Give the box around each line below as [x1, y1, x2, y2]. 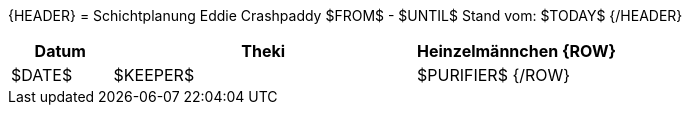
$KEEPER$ [113, 65, 195, 85]
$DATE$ [11, 65, 73, 85]
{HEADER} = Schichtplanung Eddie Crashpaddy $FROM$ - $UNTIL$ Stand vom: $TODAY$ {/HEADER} [8, 7, 683, 24]
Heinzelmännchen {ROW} [417, 41, 617, 61]
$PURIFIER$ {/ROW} [417, 65, 571, 85]
